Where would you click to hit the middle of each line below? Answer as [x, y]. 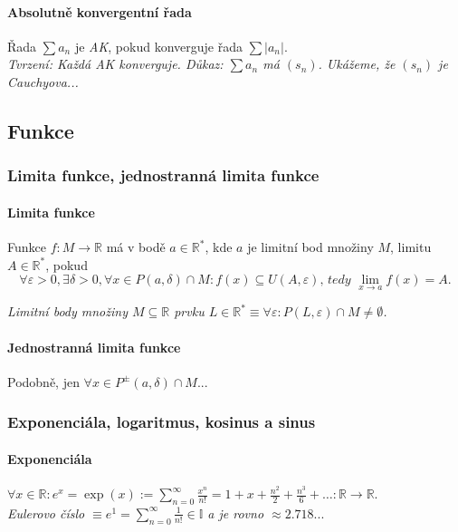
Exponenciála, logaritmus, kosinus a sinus [162, 422]
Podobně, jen [43, 381]
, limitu [411, 247]
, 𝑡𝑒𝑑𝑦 [335, 281]
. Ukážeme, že [357, 64]
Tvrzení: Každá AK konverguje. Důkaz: [115, 64]
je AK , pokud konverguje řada [158, 46]
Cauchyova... [43, 81]
